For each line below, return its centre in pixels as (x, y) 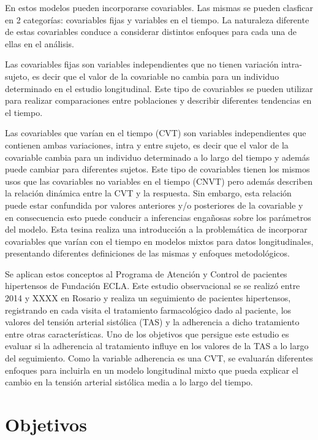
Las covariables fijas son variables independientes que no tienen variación (142, 64)
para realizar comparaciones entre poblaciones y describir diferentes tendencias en (158, 100)
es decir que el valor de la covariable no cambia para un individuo (156, 76)
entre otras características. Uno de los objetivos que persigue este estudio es (147, 334)
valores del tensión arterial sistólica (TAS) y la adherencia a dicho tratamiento (152, 322)
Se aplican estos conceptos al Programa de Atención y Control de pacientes (146, 273)
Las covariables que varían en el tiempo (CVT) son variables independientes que (156, 133)
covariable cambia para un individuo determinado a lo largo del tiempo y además (157, 157)
